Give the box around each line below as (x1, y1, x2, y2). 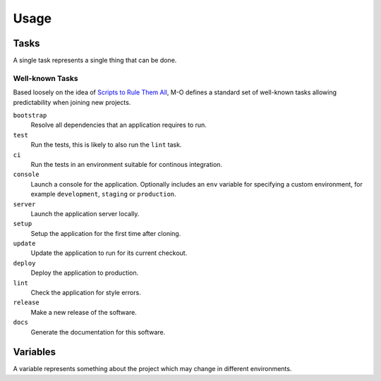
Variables (13, 346, 56, 358)
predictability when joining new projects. (13, 98, 131, 106)
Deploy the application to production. (30, 268, 139, 277)
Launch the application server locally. (30, 209, 140, 218)
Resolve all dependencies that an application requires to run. (30, 120, 207, 130)
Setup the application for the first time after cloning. (30, 229, 181, 237)
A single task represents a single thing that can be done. (13, 56, 177, 65)
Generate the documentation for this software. (30, 327, 166, 336)
